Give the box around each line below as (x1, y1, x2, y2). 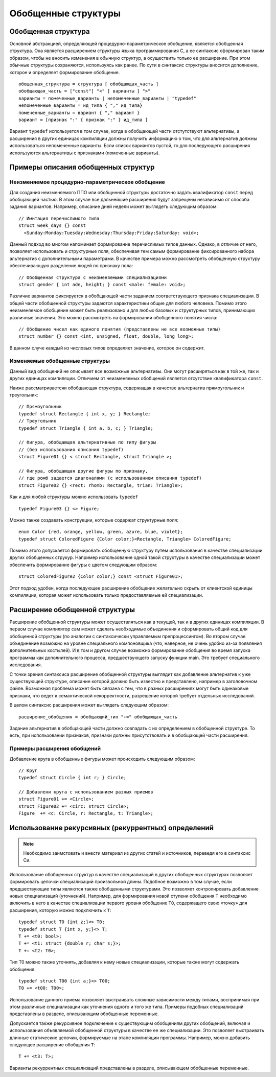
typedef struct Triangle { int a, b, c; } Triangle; (18, 425, 153, 431)
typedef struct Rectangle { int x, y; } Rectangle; (18, 411, 151, 416)
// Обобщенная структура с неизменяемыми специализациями (18, 274, 167, 280)
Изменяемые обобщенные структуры (9, 358, 110, 365)
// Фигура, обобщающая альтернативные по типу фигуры (18, 439, 156, 446)
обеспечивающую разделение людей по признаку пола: (9, 263, 133, 269)
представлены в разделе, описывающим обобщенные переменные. (9, 1011, 159, 1017)
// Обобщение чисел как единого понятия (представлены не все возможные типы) (18, 326, 221, 332)
